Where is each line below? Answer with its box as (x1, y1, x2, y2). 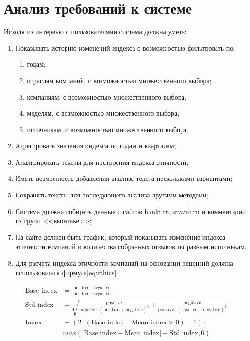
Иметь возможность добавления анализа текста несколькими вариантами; (15, 173, 233, 183)
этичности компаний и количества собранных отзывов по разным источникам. (15, 241, 247, 251)
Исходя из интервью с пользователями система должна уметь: (4, 26, 187, 36)
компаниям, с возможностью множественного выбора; (27, 91, 186, 102)
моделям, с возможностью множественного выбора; (27, 108, 180, 118)
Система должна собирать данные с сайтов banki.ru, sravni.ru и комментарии (15, 206, 246, 216)
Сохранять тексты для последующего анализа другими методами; (15, 190, 209, 200)
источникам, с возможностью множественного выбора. (27, 124, 189, 134)
